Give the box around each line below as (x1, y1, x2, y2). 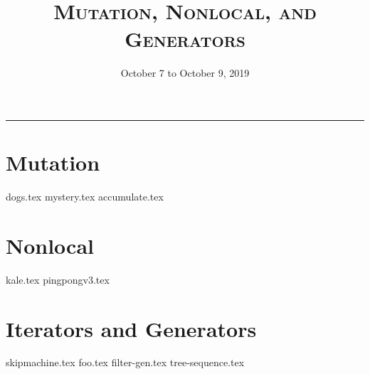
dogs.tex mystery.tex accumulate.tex (6, 189, 164, 204)
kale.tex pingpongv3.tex (6, 272, 110, 287)
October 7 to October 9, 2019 (120, 65, 250, 80)
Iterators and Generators (6, 314, 257, 343)
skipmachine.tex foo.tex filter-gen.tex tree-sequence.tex (6, 355, 245, 370)
